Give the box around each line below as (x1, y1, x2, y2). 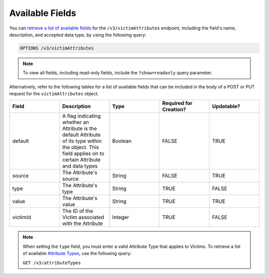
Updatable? (211, 103, 240, 110)
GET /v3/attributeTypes (22, 260, 81, 265)
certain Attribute (62, 156, 101, 163)
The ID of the (62, 207, 93, 214)
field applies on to (62, 150, 104, 157)
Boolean (112, 137, 132, 144)
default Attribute (62, 131, 101, 138)
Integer (112, 214, 129, 221)
